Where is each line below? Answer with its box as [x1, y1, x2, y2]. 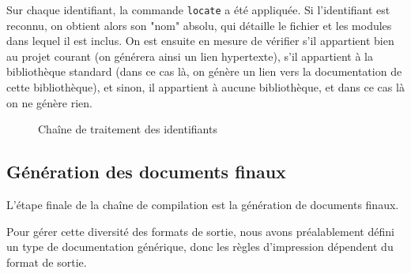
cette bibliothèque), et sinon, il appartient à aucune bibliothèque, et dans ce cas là [6, 79, 405, 95]
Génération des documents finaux [6, 159, 286, 184]
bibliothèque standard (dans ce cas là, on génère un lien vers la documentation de [6, 63, 402, 80]
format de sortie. [6, 253, 87, 270]
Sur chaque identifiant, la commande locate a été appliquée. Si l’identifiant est [6, 2, 390, 17]
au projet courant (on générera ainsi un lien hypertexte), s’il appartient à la [6, 47, 373, 64]
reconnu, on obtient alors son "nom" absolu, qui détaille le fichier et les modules [6, 17, 392, 33]
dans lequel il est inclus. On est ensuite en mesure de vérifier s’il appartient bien [6, 32, 394, 49]
